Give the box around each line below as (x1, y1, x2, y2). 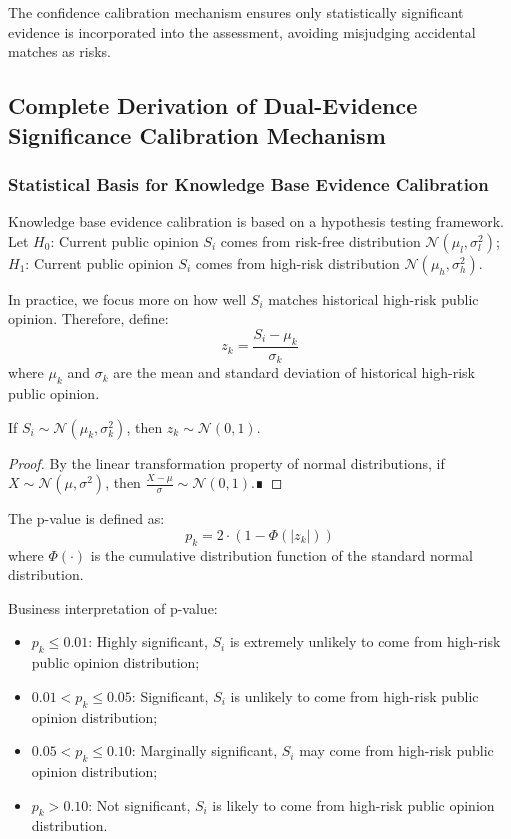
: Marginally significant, (131, 740, 278, 761)
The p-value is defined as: (8, 508, 165, 529)
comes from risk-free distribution (220, 230, 421, 251)
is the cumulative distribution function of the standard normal (90, 544, 473, 565)
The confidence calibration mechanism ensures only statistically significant (8, 2, 464, 22)
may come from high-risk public (299, 740, 494, 761)
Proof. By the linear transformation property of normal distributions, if (8, 452, 445, 473)
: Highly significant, (88, 631, 208, 652)
